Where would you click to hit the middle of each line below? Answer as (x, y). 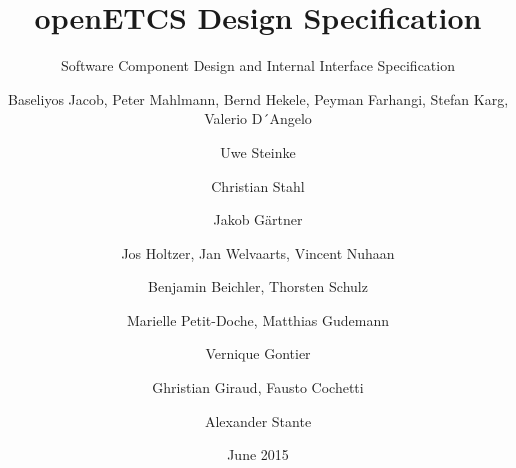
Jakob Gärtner (258, 219)
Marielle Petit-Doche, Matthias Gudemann (258, 319)
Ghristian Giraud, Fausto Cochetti (258, 387)
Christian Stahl (258, 185)
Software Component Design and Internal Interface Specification (258, 65)
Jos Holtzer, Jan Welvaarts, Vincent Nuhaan (258, 252)
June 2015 (258, 454)
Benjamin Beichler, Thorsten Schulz (258, 286)
